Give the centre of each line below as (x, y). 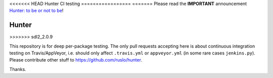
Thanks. (18, 69)
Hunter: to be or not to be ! (36, 10)
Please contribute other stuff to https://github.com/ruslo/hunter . (76, 60)
